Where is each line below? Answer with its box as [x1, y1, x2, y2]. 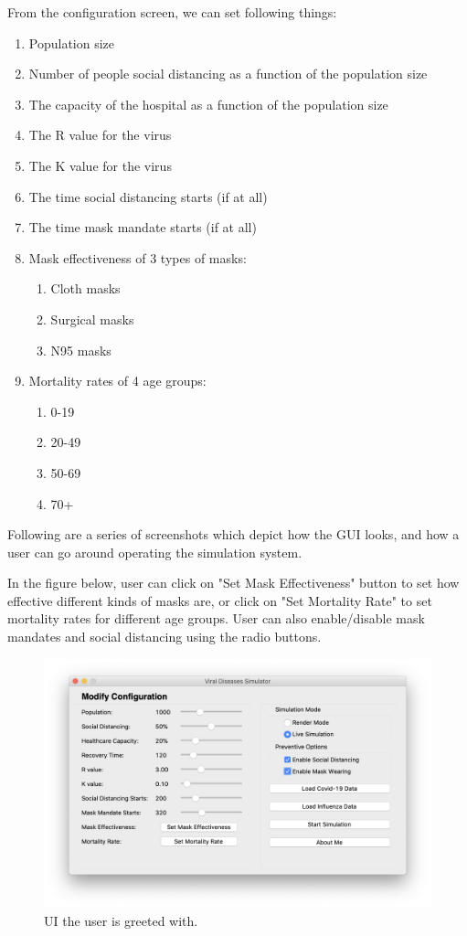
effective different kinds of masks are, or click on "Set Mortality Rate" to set [7, 590, 432, 610]
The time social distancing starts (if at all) [28, 186, 268, 206]
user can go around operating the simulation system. [7, 542, 302, 561]
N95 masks [50, 340, 111, 359]
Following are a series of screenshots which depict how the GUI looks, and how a [7, 525, 460, 544]
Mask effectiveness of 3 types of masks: [28, 248, 247, 267]
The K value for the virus [28, 155, 172, 175]
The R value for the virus [28, 125, 172, 144]
